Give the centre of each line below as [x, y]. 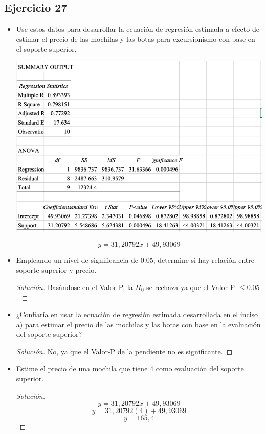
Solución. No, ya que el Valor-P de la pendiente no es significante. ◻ [124, 351]
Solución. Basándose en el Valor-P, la [74, 287]
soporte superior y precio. [56, 270]
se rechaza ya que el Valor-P [191, 287]
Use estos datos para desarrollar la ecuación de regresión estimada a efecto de [138, 29]
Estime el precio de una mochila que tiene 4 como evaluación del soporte [130, 368]
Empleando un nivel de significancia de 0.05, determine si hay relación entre [135, 260]
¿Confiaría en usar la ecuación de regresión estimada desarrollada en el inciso [137, 314]
